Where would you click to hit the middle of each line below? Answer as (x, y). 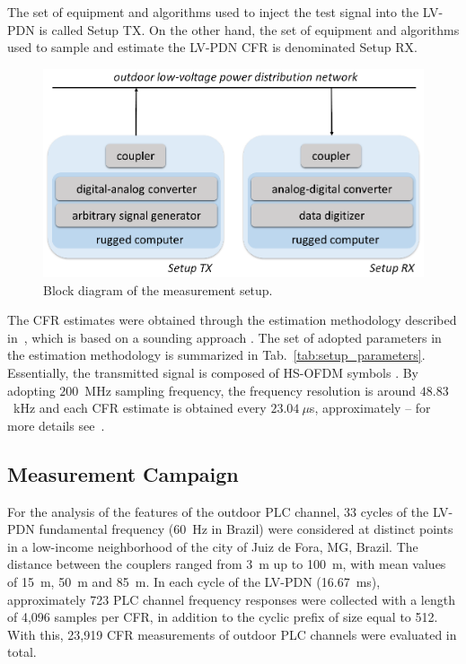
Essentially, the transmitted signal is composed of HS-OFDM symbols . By (213, 372)
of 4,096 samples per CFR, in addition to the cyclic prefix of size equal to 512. (223, 617)
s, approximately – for (370, 408)
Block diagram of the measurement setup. (158, 289)
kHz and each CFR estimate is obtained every (140, 408)
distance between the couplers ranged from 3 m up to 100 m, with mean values (227, 564)
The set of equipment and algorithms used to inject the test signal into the (213, 12)
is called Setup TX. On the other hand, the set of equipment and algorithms (249, 29)
